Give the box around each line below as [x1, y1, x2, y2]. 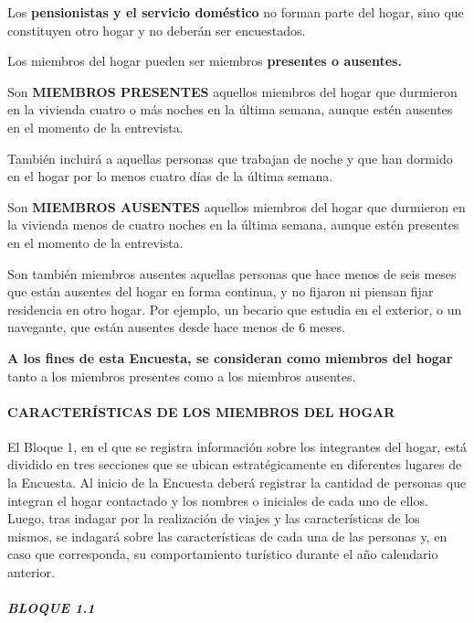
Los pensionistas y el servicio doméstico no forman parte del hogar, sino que [7, 3, 464, 21]
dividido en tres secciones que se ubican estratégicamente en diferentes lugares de [7, 455, 462, 474]
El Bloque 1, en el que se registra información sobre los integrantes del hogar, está [7, 436, 468, 456]
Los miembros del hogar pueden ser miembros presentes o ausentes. [7, 51, 402, 70]
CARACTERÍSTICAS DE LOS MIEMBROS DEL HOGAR [7, 402, 395, 421]
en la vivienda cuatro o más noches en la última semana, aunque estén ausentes [7, 100, 453, 119]
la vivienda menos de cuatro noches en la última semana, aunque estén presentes [7, 215, 459, 234]
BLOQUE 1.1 [7, 598, 95, 618]
